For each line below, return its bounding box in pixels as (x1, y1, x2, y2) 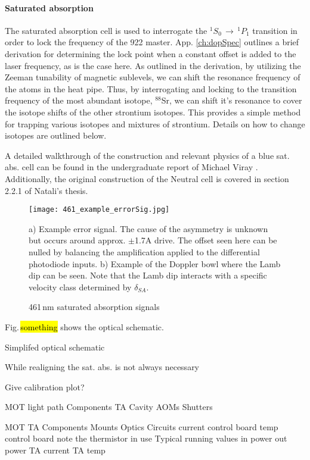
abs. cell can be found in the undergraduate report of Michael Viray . (5, 161, 258, 173)
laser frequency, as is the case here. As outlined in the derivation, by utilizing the (5, 59, 301, 71)
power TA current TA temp (5, 444, 106, 456)
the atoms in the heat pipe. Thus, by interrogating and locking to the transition (5, 82, 297, 95)
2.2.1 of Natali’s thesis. (5, 184, 88, 196)
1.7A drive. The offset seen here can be (134, 234, 277, 246)
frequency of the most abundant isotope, (5, 94, 153, 107)
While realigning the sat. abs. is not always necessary (5, 361, 200, 373)
